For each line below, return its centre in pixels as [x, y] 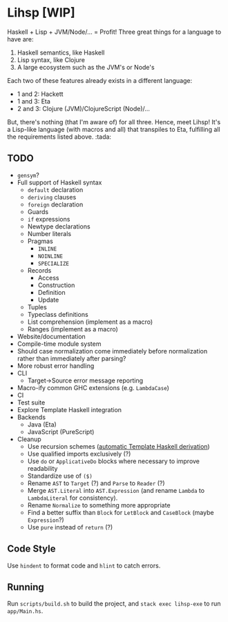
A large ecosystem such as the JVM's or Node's [86, 67]
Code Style [31, 549]
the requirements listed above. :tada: [59, 137]
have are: [20, 39]
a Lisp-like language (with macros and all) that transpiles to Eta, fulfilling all [114, 129]
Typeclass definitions [58, 314]
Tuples [37, 307]
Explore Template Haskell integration [69, 409]
